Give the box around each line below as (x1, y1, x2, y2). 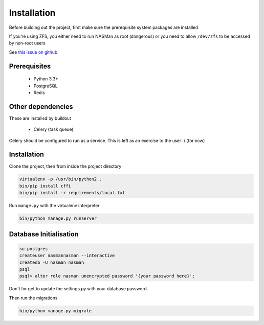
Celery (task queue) (33, 126, 74, 132)
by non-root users (9, 40, 46, 46)
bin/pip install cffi (19, 183, 71, 188)
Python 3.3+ (33, 76, 59, 82)
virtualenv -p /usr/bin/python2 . (19, 176, 102, 182)
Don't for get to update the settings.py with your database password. (9, 286, 148, 292)
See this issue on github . (9, 49, 59, 55)
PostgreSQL (33, 83, 58, 89)
